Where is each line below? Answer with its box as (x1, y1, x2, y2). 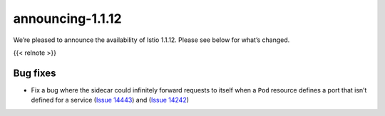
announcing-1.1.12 (13, 11, 122, 26)
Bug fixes (13, 67, 56, 79)
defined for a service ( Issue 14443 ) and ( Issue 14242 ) (31, 96, 189, 105)
